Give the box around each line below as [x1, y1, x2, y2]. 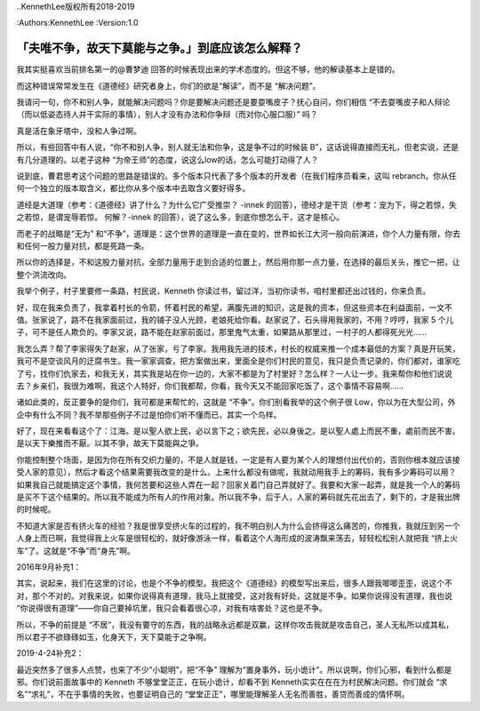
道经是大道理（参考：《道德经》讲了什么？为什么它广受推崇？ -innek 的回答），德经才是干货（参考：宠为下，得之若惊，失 [16, 199, 458, 210]
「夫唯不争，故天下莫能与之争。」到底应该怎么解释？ [16, 41, 303, 56]
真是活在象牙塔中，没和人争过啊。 [16, 125, 141, 136]
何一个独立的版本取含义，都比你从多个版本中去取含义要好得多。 [16, 183, 251, 194]
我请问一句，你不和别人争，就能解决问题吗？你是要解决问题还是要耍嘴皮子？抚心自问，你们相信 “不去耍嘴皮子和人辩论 [16, 97, 451, 108]
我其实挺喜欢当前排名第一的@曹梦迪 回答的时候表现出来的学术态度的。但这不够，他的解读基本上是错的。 [16, 64, 400, 75]
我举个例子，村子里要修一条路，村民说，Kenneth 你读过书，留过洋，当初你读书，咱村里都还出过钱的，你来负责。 [16, 285, 431, 297]
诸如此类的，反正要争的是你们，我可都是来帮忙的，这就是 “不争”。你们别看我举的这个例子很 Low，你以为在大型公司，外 [16, 396, 456, 408]
